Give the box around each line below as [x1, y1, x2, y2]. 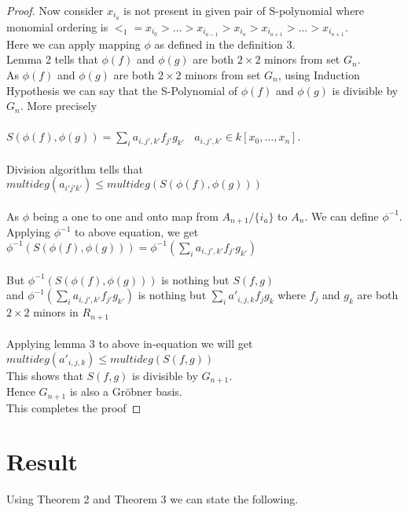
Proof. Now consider [6, 2, 104, 18]
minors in [33, 304, 79, 320]
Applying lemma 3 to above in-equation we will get [6, 335, 253, 352]
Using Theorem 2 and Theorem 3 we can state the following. [6, 491, 299, 507]
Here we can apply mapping [6, 35, 141, 52]
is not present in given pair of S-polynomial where [123, 2, 365, 18]
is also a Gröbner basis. [69, 383, 182, 400]
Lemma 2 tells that [6, 51, 98, 68]
